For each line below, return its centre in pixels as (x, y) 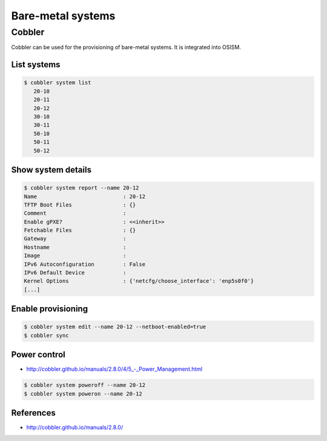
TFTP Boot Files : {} (80, 205)
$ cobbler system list (58, 83)
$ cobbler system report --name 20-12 (81, 188)
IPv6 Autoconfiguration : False (84, 264)
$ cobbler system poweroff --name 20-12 (84, 385)
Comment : (75, 213)
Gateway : (75, 239)
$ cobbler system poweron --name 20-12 (83, 393)
